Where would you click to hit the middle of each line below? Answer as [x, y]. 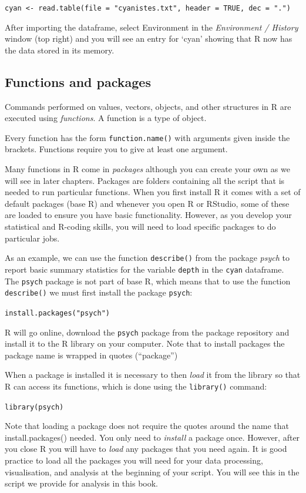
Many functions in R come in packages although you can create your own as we [147, 169]
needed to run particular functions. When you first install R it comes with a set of [153, 192]
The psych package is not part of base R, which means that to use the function [148, 281]
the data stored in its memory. [60, 50]
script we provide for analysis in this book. [82, 483]
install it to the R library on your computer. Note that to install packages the [145, 343]
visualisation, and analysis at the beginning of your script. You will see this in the [152, 472]
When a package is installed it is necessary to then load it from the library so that [153, 375]
